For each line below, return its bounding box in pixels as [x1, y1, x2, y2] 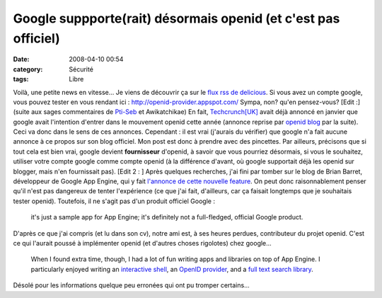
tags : [13, 75, 29, 84]
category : [13, 64, 43, 74]
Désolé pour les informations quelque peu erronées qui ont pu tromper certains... [13, 281, 250, 290]
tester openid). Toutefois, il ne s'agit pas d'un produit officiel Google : [13, 197, 216, 205]
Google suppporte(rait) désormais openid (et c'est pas [13, 11, 340, 26]
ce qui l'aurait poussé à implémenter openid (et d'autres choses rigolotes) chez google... [13, 239, 272, 247]
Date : [13, 55, 30, 64]
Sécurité [69, 64, 93, 74]
